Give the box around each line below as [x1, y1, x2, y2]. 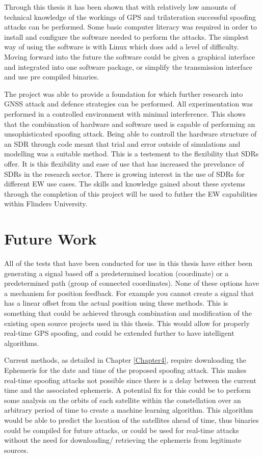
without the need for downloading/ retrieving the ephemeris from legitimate [4, 435, 242, 445]
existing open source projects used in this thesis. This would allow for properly [4, 317, 250, 328]
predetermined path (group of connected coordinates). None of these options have [4, 278, 259, 288]
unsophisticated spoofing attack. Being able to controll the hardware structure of [4, 128, 257, 139]
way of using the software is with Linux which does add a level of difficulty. [4, 41, 239, 52]
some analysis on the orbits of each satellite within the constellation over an [4, 394, 241, 405]
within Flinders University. [4, 198, 88, 209]
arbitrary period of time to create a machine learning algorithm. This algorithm [4, 405, 253, 415]
